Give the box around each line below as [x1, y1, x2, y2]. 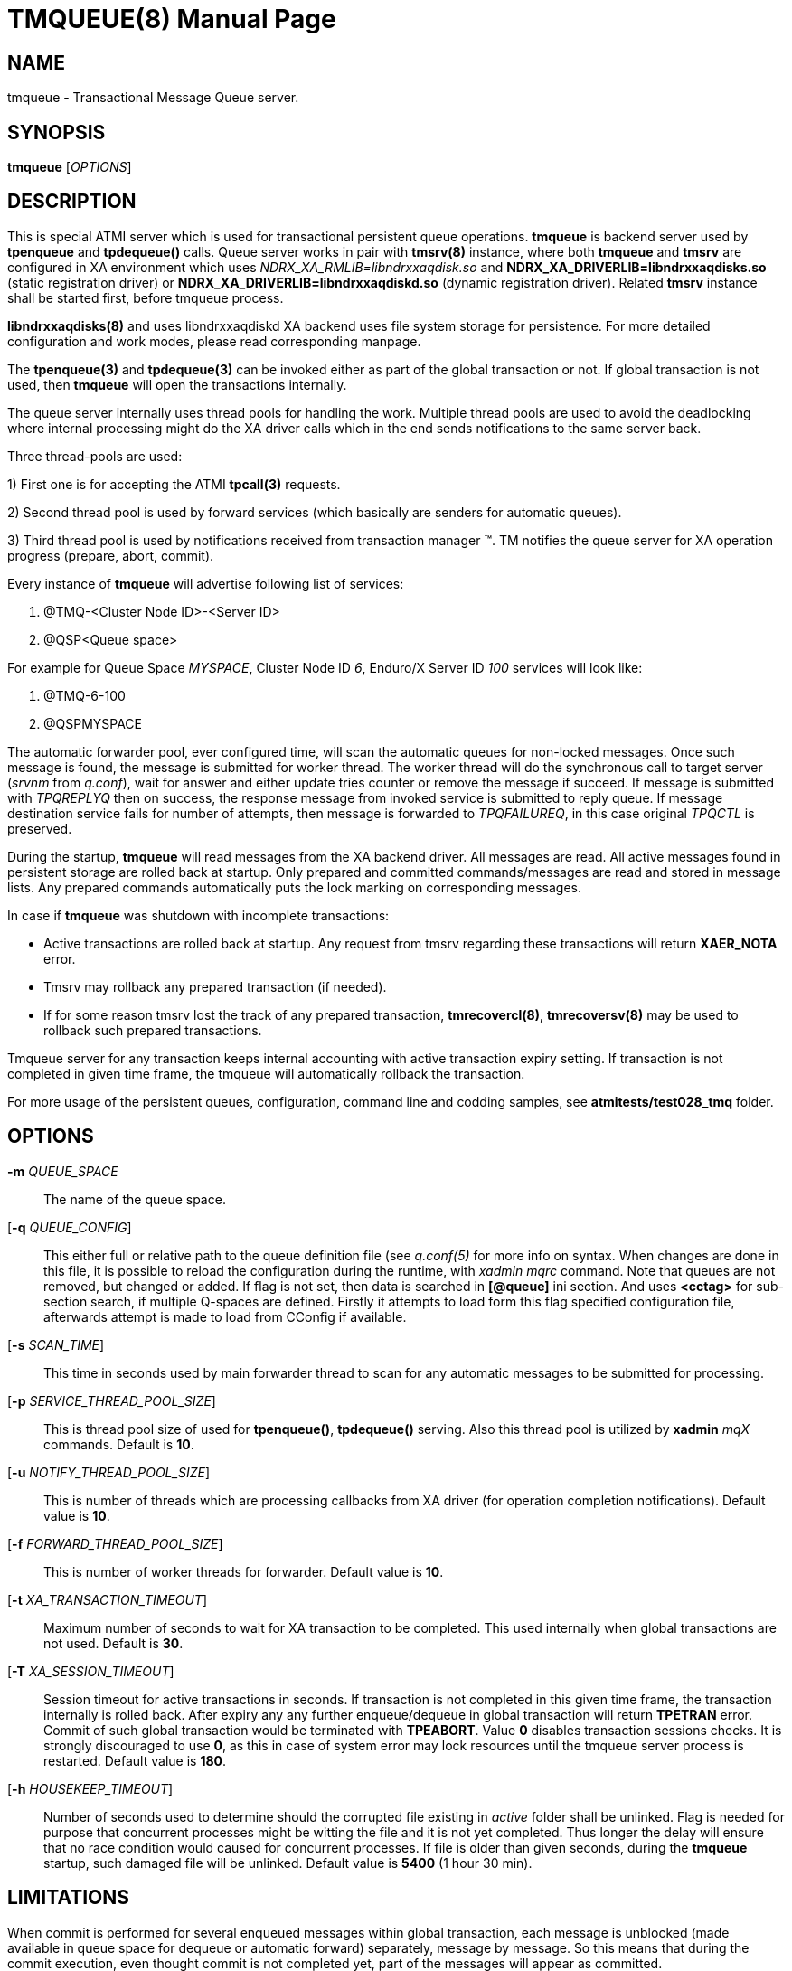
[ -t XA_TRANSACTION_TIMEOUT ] [7, 1591, 207, 1608]
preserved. [7, 820, 72, 836]
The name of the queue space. [43, 1191, 226, 1207]
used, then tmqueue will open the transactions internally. [7, 376, 347, 392]
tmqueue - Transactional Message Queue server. [7, 90, 299, 106]
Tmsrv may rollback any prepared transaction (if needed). [43, 978, 387, 995]
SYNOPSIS [7, 120, 106, 144]
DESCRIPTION [7, 190, 137, 213]
